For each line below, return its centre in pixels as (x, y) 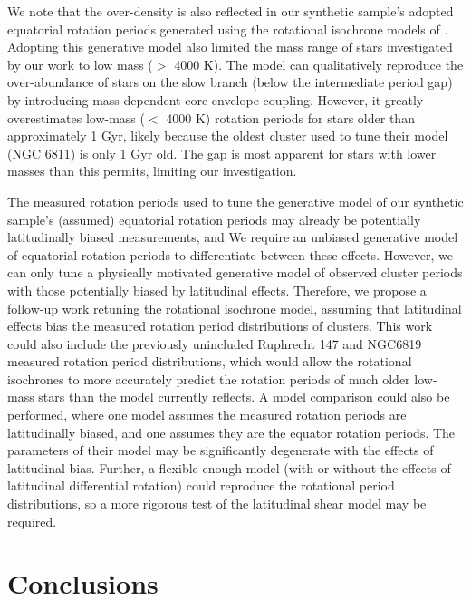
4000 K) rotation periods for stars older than (290, 117)
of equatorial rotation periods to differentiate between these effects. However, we (230, 254)
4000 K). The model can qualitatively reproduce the (319, 64)
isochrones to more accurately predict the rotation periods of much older (209, 378)
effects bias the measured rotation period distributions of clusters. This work (220, 326)
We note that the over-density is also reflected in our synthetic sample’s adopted (231, 11)
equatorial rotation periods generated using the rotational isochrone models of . (228, 29)
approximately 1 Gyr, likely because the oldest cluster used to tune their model (228, 136)
